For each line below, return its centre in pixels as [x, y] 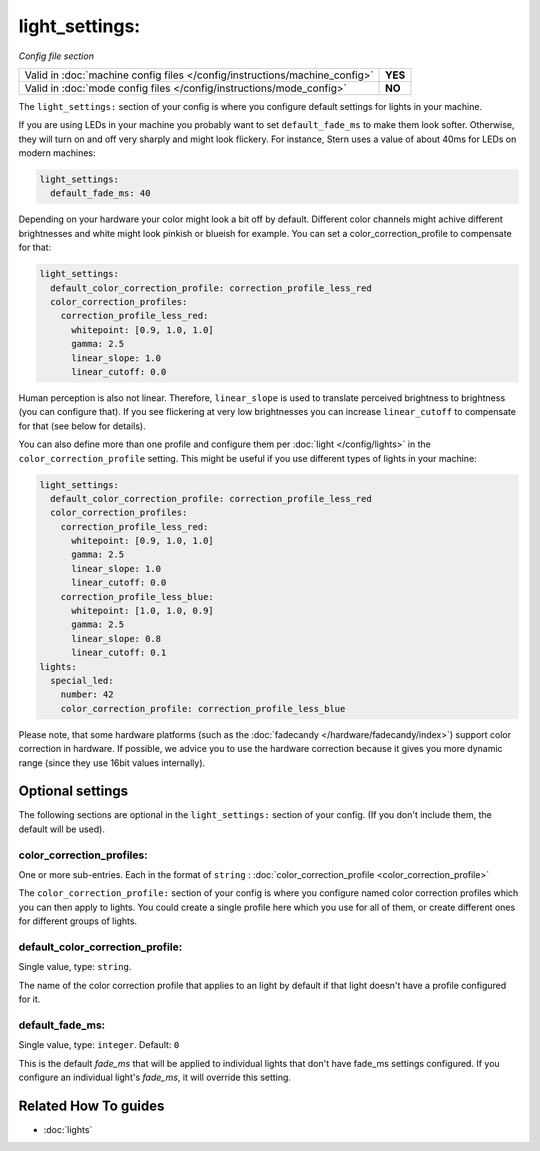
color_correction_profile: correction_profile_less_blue [203, 708]
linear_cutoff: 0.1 [119, 653]
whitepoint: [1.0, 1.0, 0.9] [142, 611]
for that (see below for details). [82, 426]
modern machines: [57, 153]
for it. [29, 999]
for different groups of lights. [78, 921]
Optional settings [73, 791]
